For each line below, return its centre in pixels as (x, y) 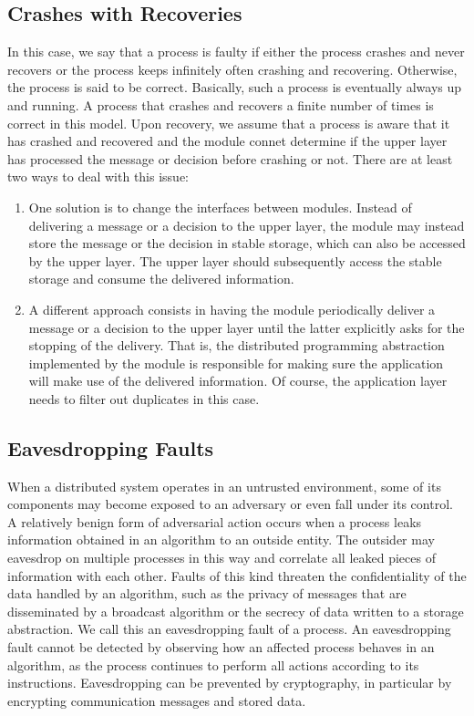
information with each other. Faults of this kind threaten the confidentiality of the (237, 575)
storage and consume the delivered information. (161, 279)
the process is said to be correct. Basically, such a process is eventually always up (235, 87)
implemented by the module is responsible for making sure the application (236, 363)
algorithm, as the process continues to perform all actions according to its (213, 664)
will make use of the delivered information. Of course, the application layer (238, 381)
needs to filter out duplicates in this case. (144, 398)
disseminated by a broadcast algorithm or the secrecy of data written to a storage (236, 611)
